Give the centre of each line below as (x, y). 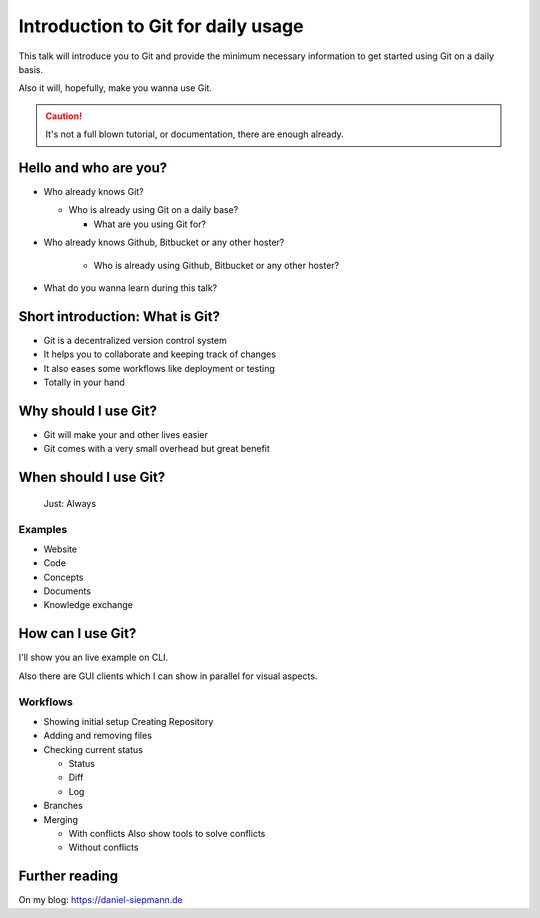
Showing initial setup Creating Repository (128, 721)
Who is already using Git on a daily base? (153, 210)
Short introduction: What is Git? (119, 316)
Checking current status (93, 749)
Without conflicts (103, 847)
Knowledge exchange (88, 605)
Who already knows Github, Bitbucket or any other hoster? (164, 242)
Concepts (63, 577)
